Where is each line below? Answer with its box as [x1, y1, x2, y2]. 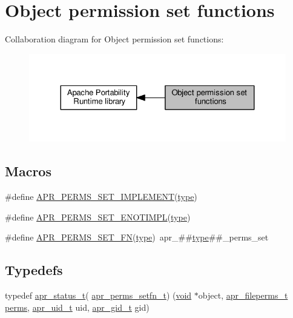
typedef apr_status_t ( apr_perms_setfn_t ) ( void [5, 289, 192, 302]
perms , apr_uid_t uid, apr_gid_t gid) [5, 300, 150, 313]
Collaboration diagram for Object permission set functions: [5, 33, 224, 45]
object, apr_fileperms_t [198, 289, 288, 302]
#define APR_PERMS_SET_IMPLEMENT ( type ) [5, 190, 197, 203]
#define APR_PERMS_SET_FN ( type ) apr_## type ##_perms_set [5, 231, 269, 243]
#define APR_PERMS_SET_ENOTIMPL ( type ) [5, 210, 191, 223]
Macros [5, 162, 51, 181]
